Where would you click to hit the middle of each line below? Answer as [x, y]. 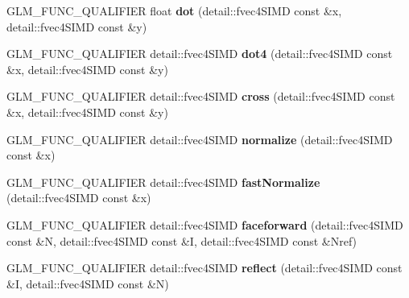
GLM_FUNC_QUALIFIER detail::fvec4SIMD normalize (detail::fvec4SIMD [200, 139]
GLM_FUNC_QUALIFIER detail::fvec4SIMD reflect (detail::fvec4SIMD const [204, 268]
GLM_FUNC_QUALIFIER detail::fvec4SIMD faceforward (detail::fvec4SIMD [205, 224]
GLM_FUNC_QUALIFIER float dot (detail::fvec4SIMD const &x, [174, 10]
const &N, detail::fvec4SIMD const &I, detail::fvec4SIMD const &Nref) [182, 240]
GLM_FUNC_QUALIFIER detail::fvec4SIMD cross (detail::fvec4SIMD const [201, 96]
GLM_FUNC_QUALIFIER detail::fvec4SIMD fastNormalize [163, 182]
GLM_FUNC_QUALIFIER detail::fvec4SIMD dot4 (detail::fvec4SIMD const [200, 54]
